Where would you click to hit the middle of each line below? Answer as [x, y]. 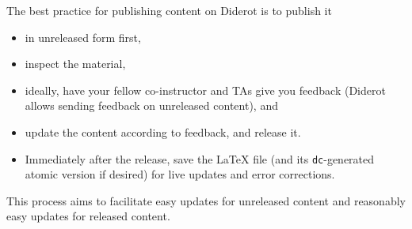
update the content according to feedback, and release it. [163, 131]
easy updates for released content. [88, 216]
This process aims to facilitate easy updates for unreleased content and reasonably [206, 200]
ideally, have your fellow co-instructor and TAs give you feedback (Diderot [205, 90]
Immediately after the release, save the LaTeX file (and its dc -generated [200, 158]
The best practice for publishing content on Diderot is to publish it [169, 10]
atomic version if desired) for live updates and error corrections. [180, 174]
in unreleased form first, [83, 37]
